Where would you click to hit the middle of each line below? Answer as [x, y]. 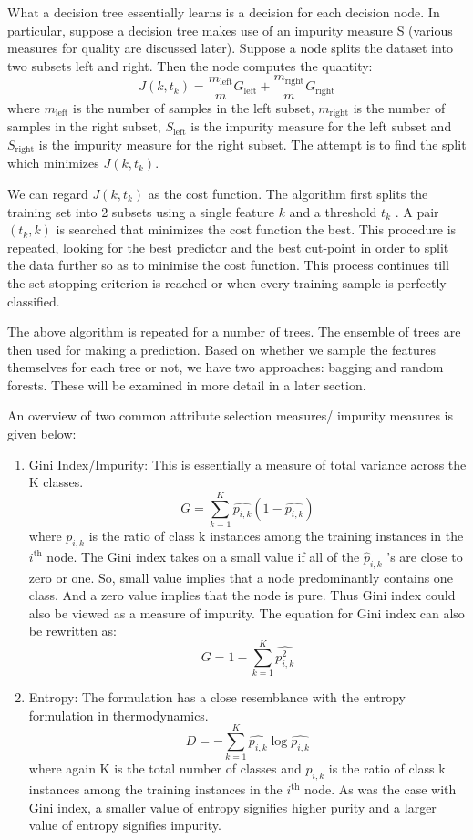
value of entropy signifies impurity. [125, 825]
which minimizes [53, 163]
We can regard [48, 193]
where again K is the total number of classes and [165, 768]
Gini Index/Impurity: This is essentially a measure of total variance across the [247, 464]
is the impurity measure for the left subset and [321, 126]
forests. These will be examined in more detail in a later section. [187, 384]
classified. [34, 301]
